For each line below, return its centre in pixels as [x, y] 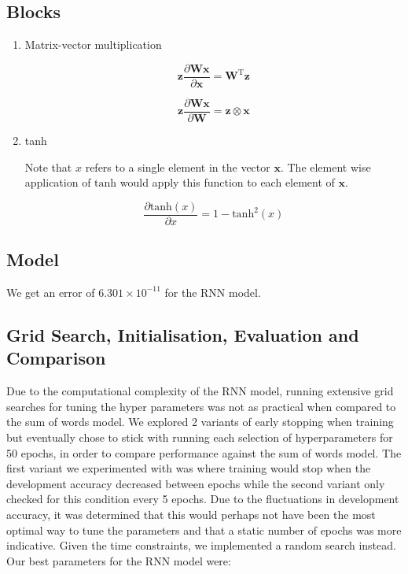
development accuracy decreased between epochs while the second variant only [196, 483]
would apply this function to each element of [227, 182]
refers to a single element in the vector [178, 167]
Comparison [56, 358]
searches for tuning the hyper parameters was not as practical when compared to [201, 406]
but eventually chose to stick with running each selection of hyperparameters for [200, 437]
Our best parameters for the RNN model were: [119, 560]
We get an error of [51, 292]
